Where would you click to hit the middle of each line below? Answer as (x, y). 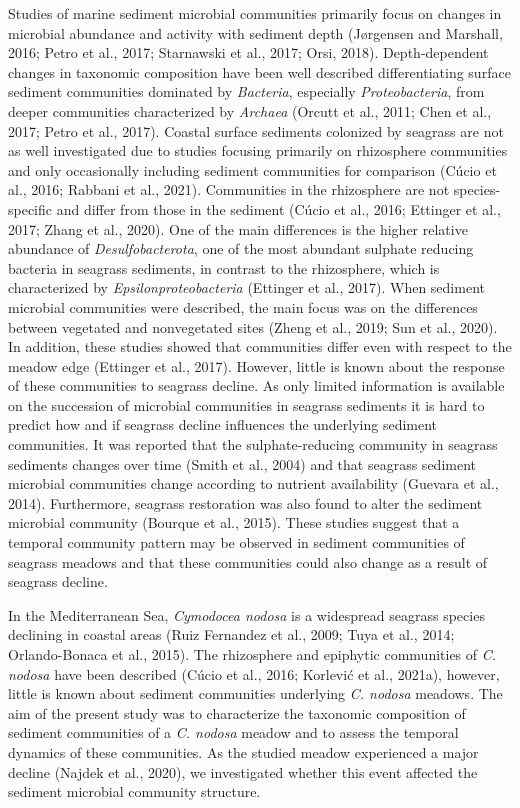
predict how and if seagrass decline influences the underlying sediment (223, 424)
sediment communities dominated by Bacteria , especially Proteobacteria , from (246, 91)
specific (30, 208)
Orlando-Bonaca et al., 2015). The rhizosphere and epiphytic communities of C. (252, 654)
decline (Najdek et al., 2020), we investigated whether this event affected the (243, 771)
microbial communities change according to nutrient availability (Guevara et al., (253, 483)
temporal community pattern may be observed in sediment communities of (236, 542)
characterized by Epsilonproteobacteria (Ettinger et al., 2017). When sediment (246, 287)
